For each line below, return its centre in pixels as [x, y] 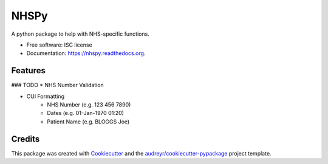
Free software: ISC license [59, 45]
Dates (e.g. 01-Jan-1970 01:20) [86, 113]
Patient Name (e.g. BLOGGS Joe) [88, 122]
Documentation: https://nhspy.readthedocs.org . [86, 53]
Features [28, 71]
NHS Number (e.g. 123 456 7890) [89, 105]
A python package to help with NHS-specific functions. [80, 34]
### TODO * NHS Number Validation [58, 85]
